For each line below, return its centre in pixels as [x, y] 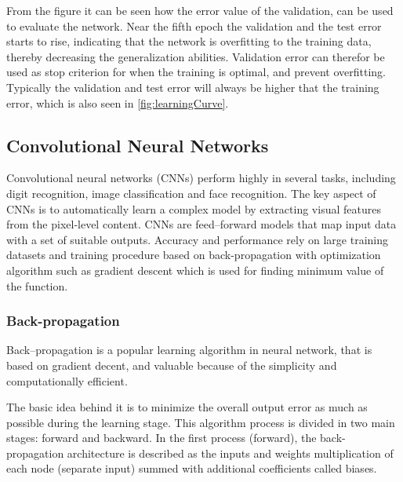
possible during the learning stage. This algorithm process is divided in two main [201, 422]
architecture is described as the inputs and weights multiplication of [230, 453]
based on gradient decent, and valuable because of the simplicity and [172, 365]
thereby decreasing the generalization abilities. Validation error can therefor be [196, 56]
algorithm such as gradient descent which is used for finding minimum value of [195, 270]
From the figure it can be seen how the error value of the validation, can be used [200, 10]
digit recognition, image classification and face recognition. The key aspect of [191, 193]
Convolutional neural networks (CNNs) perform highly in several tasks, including [201, 178]
